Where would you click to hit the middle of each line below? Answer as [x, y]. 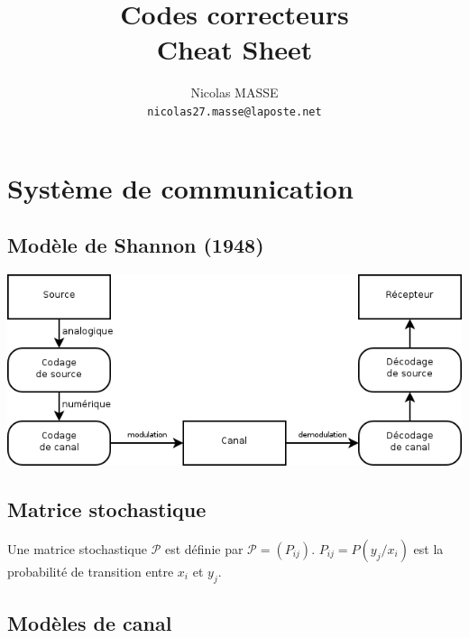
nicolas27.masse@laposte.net [234, 111]
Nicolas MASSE [234, 92]
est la [428, 549]
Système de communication [180, 187]
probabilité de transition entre [91, 572]
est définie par [204, 549]
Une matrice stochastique [77, 549]
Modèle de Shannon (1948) [136, 245]
